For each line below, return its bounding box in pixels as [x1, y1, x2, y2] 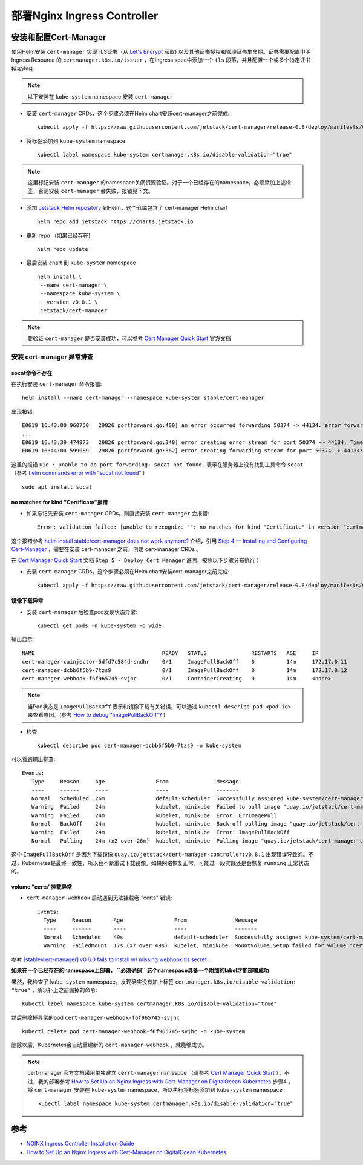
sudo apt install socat [22, 483, 93, 490]
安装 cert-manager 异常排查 [11, 353, 94, 361]
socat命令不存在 [11, 369, 53, 376]
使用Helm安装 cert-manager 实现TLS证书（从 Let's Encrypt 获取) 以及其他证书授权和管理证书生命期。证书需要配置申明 [11, 48, 311, 56]
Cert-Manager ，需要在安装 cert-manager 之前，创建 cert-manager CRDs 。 [11, 546, 202, 553]
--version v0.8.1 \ [40, 298, 98, 305]
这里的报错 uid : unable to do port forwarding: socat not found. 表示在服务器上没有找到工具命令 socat [11, 460, 304, 468]
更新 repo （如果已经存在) [26, 232, 91, 239]
